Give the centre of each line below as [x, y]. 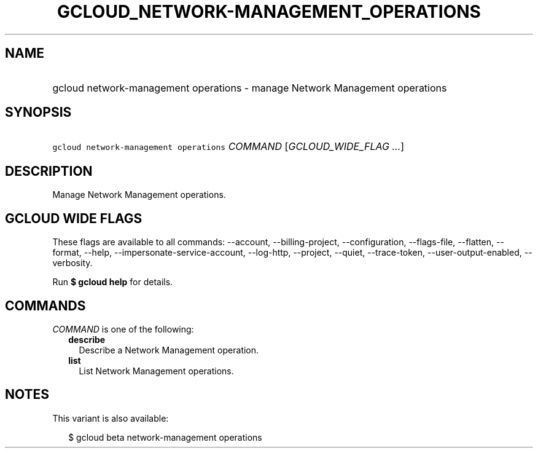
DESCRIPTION [49, 171]
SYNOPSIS [38, 112]
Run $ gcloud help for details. [113, 282]
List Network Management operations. [156, 371]
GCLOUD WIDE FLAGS [74, 218]
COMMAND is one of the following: [123, 329]
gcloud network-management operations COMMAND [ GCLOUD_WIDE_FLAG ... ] [228, 147]
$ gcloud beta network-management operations [165, 437]
